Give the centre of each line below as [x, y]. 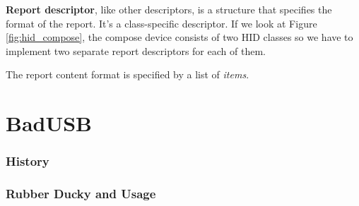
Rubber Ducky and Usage [81, 194]
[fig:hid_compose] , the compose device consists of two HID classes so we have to [179, 37]
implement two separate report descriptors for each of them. [136, 50]
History [28, 161]
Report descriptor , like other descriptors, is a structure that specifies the [169, 9]
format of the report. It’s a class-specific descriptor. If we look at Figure [161, 23]
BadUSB [49, 123]
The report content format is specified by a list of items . [128, 74]
